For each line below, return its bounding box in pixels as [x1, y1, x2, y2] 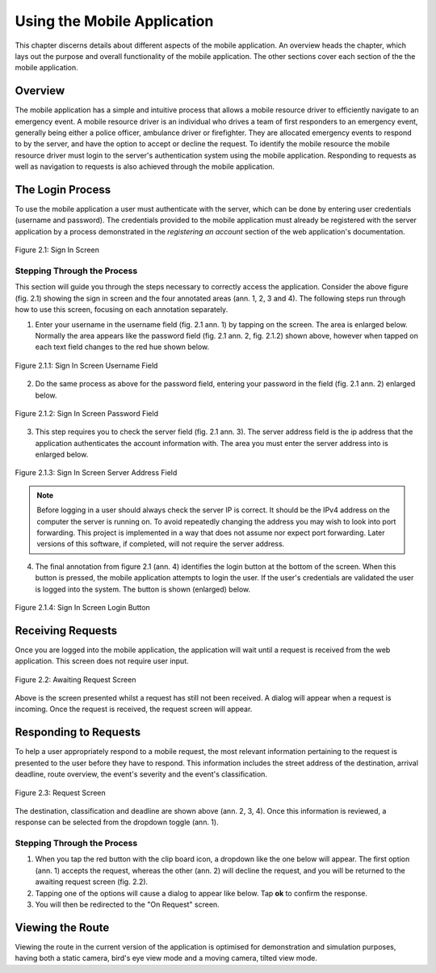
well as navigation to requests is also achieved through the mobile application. [15, 162, 275, 171]
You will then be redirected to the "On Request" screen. [35, 899, 220, 909]
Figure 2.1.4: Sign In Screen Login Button [15, 603, 151, 612]
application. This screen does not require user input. [15, 656, 189, 666]
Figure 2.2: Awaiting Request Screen [15, 675, 136, 684]
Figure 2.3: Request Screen [15, 788, 106, 798]
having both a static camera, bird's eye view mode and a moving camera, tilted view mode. [15, 954, 318, 963]
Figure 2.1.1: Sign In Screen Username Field [15, 360, 158, 370]
